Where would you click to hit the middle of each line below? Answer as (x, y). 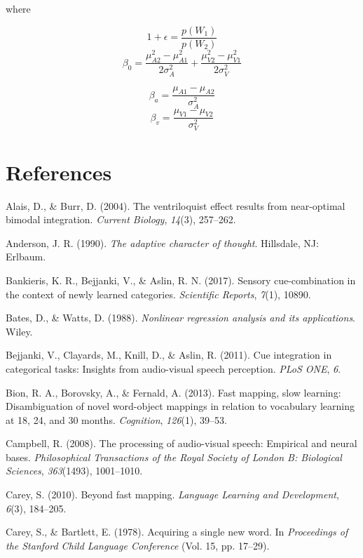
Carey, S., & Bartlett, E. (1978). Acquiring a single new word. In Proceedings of (177, 532)
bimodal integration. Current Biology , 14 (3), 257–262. (121, 219)
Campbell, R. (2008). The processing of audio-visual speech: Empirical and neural (181, 443)
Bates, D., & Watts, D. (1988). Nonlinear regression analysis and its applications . (181, 318)
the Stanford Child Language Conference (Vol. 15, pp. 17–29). (138, 545)
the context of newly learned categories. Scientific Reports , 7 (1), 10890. (158, 294)
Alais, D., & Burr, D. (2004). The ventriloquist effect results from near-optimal (176, 205)
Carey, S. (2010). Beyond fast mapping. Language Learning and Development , (172, 494)
